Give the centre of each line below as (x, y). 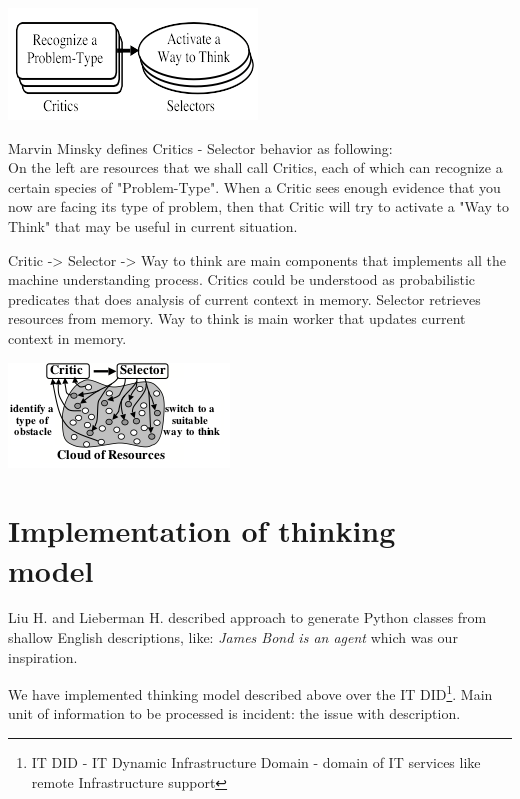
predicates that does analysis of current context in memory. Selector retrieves (244, 298)
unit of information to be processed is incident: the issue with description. (234, 713)
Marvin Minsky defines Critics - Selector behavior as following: (200, 147)
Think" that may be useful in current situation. (153, 225)
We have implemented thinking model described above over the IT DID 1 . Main (250, 692)
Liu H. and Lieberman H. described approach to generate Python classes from (247, 617)
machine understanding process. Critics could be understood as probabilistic (242, 279)
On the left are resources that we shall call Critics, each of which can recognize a (255, 167)
